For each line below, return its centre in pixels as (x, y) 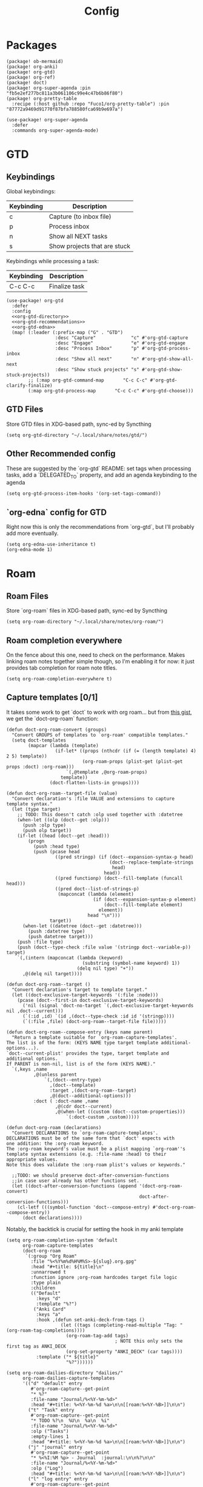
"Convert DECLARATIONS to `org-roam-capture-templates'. (85, 1133)
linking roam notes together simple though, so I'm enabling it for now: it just (101, 661)
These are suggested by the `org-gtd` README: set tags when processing (99, 468)
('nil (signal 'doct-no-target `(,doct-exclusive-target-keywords (108, 1005)
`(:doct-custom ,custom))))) (102, 1117)
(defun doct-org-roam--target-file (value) (62, 793)
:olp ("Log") (47, 1468)
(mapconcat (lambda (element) (96, 894)
